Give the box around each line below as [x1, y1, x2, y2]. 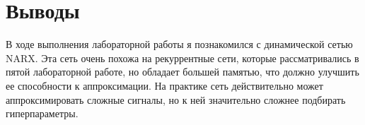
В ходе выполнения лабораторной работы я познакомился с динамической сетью [6, 37, 353, 52]
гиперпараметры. [6, 106, 79, 121]
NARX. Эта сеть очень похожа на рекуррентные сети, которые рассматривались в [6, 50, 359, 65]
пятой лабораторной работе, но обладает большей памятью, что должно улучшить [6, 64, 359, 79]
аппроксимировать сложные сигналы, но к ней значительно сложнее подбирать [6, 92, 346, 107]
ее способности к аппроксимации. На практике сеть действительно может [6, 78, 323, 93]
